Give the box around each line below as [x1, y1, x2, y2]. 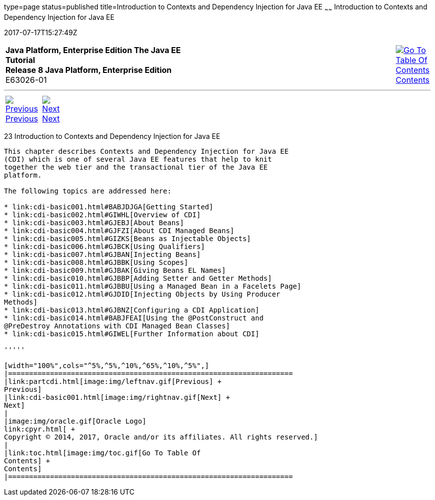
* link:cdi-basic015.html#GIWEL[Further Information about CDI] [4, 329, 260, 338]
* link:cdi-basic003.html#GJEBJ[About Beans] [4, 218, 184, 227]
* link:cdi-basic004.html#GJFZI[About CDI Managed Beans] [4, 226, 234, 235]
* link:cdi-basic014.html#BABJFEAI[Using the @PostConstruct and [4, 313, 264, 322]
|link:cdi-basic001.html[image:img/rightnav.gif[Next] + [4, 393, 230, 401]
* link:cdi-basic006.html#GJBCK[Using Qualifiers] [4, 242, 205, 250]
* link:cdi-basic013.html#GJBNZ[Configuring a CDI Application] [4, 306, 260, 314]
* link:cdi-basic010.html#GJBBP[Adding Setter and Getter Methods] [4, 274, 272, 282]
